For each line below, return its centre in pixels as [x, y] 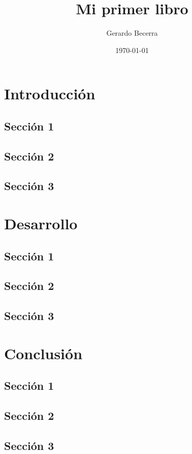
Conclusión [43, 353]
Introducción [50, 94]
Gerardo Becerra [132, 33]
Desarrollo [41, 223]
